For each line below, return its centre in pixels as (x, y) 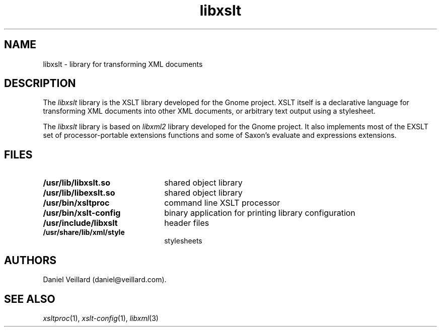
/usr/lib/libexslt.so (79, 193)
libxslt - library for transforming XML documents (123, 64)
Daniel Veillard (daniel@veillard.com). (105, 280)
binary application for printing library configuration (260, 213)
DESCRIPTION (40, 84)
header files (187, 223)
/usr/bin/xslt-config (82, 213)
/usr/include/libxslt (80, 223)
